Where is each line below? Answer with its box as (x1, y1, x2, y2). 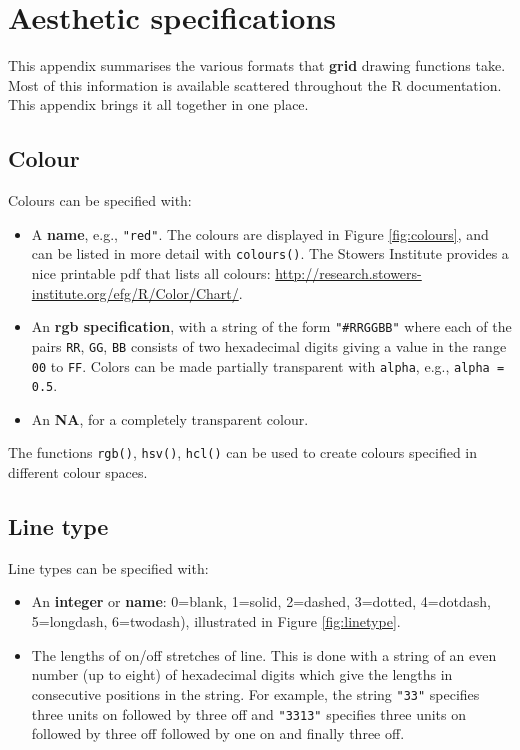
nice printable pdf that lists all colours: (31, 263, 271, 284)
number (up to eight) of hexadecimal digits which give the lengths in (31, 664, 453, 685)
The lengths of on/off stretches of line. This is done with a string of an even (31, 644, 497, 665)
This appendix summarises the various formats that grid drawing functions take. (8, 55, 506, 76)
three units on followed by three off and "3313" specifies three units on (31, 703, 467, 724)
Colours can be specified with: (8, 190, 192, 211)
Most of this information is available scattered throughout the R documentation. (8, 74, 502, 95)
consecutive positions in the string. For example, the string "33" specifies (31, 683, 480, 704)
